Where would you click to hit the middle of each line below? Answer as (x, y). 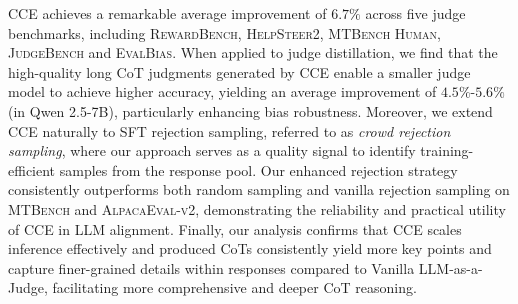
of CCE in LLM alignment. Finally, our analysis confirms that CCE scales (235, 228)
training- (447, 150)
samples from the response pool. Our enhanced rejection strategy (258, 169)
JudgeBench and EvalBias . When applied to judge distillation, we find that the (253, 52)
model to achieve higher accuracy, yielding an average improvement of (222, 91)
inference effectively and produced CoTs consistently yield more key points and (250, 248)
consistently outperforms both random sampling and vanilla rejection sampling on (259, 189)
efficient (32, 169)
